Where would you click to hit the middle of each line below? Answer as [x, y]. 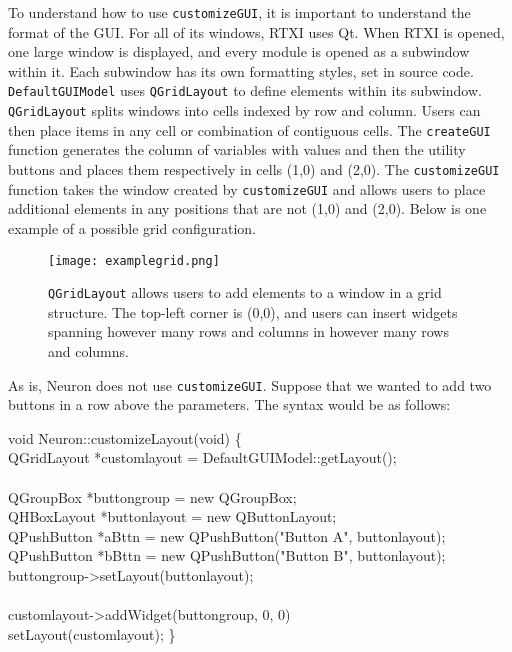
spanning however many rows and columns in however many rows [248, 331]
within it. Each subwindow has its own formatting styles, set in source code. [241, 70]
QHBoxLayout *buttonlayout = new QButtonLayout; [172, 516]
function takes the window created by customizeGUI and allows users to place [247, 188]
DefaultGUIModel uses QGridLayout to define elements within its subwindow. [245, 90]
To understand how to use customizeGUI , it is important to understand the [239, 12]
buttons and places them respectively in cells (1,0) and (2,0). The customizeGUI [254, 169]
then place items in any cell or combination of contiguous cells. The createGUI [249, 129]
